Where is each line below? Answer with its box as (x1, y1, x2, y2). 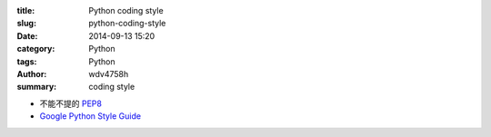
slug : (16, 18, 36, 29)
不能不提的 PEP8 (39, 98, 102, 109)
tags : (16, 55, 37, 67)
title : (16, 5, 35, 15)
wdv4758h (88, 68, 129, 79)
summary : (16, 82, 57, 93)
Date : (16, 30, 38, 41)
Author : (16, 68, 47, 79)
